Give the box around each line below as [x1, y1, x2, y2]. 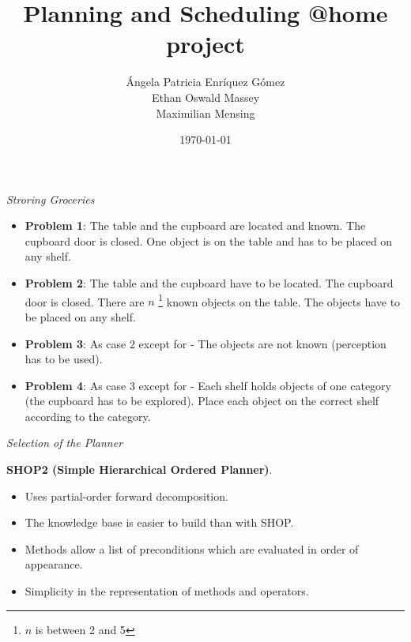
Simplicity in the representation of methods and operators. [25, 583, 309, 599]
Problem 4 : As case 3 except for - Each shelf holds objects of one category [25, 377, 391, 393]
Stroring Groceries [6, 190, 95, 207]
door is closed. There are [25, 293, 145, 310]
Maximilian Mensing [156, 104, 255, 121]
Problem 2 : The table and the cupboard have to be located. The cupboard [25, 275, 394, 291]
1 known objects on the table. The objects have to [158, 291, 401, 310]
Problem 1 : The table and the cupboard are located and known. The [25, 217, 366, 234]
